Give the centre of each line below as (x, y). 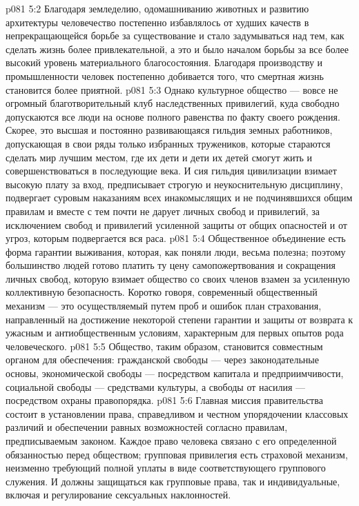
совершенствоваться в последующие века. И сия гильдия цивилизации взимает (171, 171)
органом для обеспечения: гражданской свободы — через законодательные (162, 360)
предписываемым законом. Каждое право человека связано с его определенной (171, 441)
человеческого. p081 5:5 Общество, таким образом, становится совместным (164, 346)
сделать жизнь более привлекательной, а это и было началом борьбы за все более (177, 49)
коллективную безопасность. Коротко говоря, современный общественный (162, 292)
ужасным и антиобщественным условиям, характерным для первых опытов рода (175, 333)
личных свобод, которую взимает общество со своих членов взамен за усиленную (178, 278)
